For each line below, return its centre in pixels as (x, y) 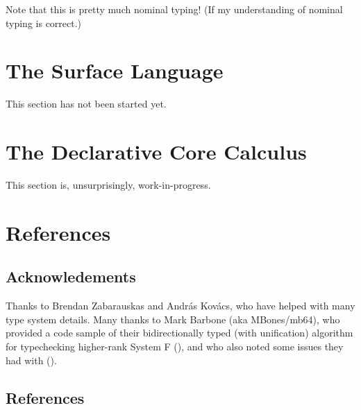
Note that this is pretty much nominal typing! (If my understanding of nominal (174, 9)
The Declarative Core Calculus (156, 152)
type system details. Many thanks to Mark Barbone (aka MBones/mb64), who (173, 319)
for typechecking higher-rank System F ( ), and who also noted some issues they (175, 346)
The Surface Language (115, 70)
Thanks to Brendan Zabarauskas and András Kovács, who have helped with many (180, 306)
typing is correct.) (44, 23)
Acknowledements (71, 276)
